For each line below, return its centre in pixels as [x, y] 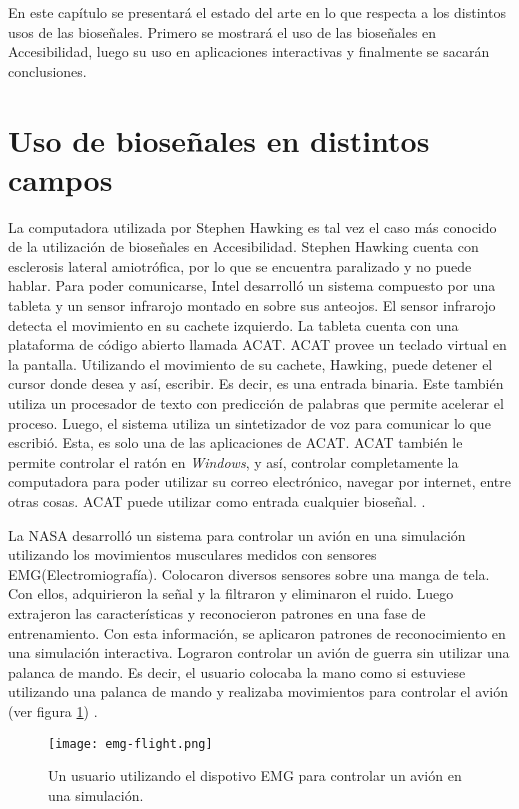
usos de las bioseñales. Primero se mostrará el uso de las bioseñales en [222, 31]
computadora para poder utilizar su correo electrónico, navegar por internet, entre [259, 481]
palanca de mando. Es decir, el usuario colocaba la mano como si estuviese [237, 671]
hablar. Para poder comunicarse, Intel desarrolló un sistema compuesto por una [252, 285]
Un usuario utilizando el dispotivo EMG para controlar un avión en [255, 775]
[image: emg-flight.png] [130, 743]
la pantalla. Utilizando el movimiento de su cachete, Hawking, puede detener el [250, 363]
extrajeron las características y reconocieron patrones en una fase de [217, 612]
